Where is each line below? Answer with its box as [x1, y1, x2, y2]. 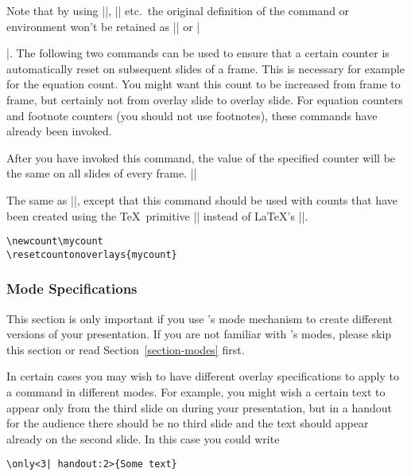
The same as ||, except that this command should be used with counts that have [6, 191, 397, 208]
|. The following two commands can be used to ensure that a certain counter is [6, 45, 390, 61]
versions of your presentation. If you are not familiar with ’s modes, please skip [6, 326, 392, 342]
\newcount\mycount [6, 236, 103, 248]
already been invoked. [6, 123, 112, 139]
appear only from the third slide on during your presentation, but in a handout [6, 399, 393, 416]
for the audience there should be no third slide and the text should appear [6, 415, 369, 431]
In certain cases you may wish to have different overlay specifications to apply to [6, 368, 399, 384]
